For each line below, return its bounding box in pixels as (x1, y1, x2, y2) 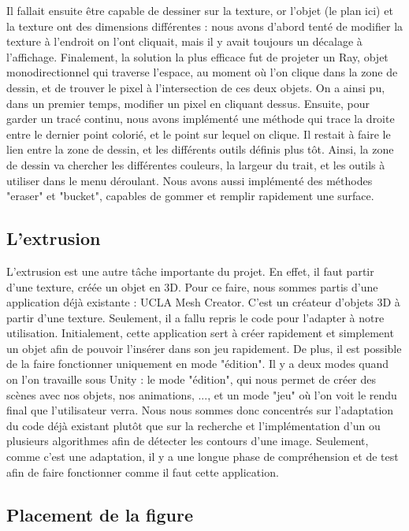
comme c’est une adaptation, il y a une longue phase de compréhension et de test (6, 448, 399, 465)
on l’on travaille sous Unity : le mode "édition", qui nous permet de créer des (6, 371, 377, 388)
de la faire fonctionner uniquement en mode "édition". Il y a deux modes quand (6, 355, 389, 372)
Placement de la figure (6, 502, 194, 526)
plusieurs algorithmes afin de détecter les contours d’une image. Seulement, (6, 433, 369, 449)
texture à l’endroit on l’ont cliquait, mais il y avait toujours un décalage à (6, 33, 363, 50)
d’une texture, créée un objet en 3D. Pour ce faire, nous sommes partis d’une (6, 278, 378, 295)
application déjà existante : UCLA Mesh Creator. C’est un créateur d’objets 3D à (6, 294, 400, 310)
